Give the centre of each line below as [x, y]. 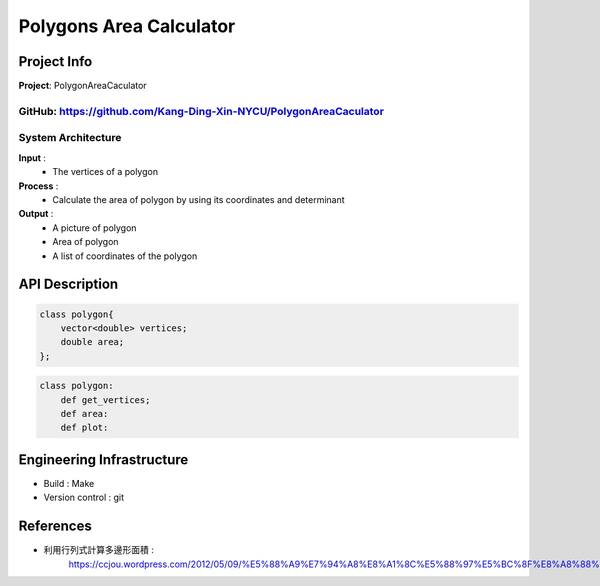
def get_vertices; [105, 399]
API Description [68, 284]
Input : [32, 157]
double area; [92, 342]
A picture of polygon [94, 227]
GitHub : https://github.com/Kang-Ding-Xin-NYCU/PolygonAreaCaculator [201, 111]
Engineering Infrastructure [103, 459]
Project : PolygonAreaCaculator [82, 86]
